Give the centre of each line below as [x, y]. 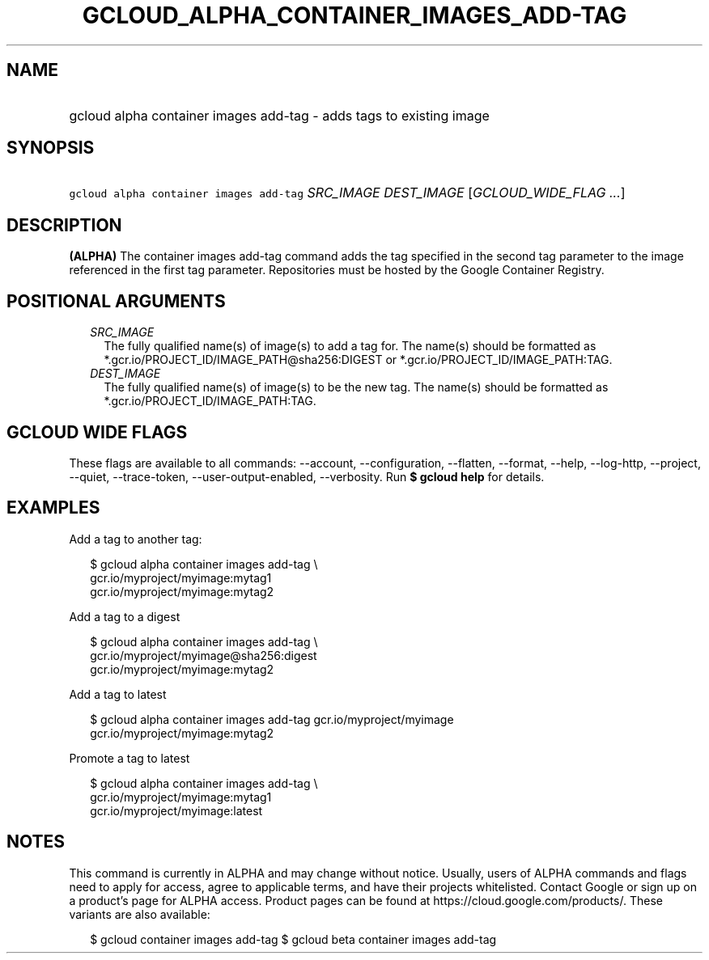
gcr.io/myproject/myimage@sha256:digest [204, 655]
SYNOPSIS [51, 148]
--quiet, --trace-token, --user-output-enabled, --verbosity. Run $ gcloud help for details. [307, 476]
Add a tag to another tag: [136, 539]
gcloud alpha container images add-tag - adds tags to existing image [279, 115]
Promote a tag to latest [129, 758]
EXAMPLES [53, 508]
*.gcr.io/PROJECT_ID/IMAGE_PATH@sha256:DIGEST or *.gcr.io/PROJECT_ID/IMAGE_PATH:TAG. [358, 360]
